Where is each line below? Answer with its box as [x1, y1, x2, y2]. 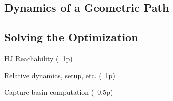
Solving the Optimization [4, 29, 138, 45]
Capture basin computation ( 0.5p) [4, 87, 113, 97]
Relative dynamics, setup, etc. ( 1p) [4, 70, 116, 80]
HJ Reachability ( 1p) [4, 53, 73, 63]
